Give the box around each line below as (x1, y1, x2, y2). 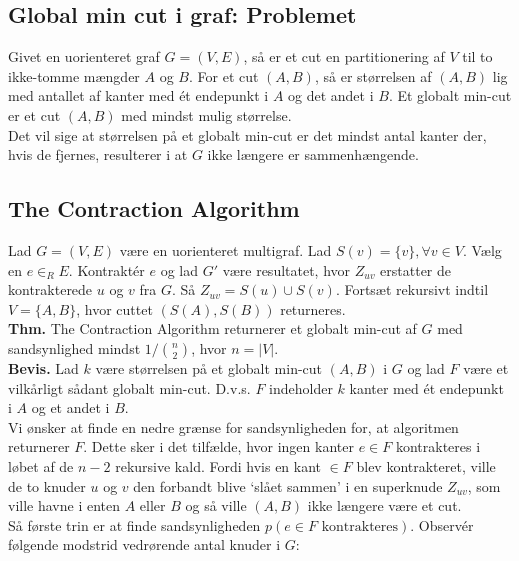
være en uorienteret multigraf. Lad (119, 239, 332, 260)
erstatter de (380, 259, 452, 280)
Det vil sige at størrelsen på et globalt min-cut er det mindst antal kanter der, (8, 124, 487, 145)
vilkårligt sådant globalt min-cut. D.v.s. (8, 377, 251, 398)
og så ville (185, 495, 247, 516)
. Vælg (462, 239, 502, 260)
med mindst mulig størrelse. (121, 104, 292, 125)
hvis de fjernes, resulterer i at (8, 144, 188, 165)
